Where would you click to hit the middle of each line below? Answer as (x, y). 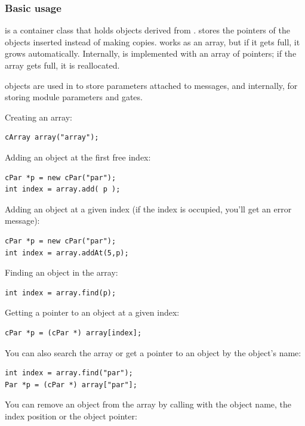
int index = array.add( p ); (63, 189)
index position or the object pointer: (71, 416)
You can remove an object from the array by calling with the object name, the (148, 404)
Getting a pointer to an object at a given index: (92, 312)
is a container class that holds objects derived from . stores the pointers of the (147, 30)
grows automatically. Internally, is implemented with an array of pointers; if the (151, 53)
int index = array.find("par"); (69, 373)
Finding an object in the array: (61, 272)
